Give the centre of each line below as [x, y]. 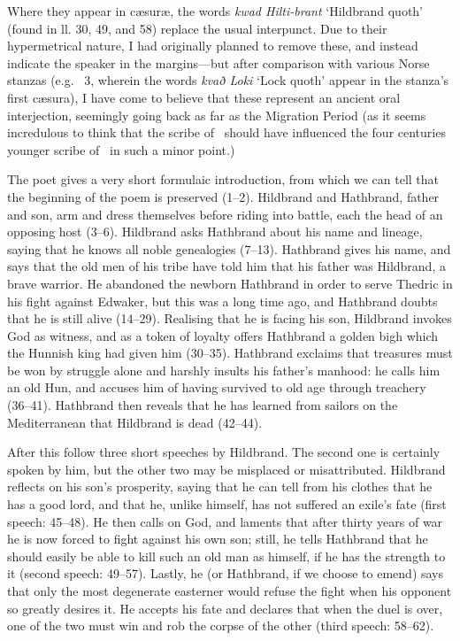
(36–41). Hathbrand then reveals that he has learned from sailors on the [203, 405]
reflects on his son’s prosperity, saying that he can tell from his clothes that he [220, 487]
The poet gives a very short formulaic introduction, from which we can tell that [223, 179]
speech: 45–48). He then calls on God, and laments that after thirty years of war [225, 521]
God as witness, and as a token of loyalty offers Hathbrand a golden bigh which [223, 335]
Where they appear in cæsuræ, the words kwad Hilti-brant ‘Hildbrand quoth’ [215, 11]
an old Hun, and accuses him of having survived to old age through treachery [217, 387]
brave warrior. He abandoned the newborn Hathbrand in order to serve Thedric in [230, 283]
